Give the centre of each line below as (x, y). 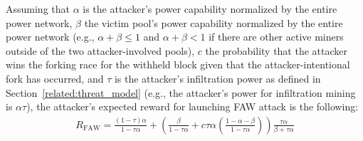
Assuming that (38, 9)
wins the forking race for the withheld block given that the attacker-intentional (178, 64)
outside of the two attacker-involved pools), (100, 50)
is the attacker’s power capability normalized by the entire (210, 9)
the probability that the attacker (277, 50)
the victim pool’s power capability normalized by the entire (214, 22)
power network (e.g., (50, 37)
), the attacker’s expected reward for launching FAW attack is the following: (193, 106)
